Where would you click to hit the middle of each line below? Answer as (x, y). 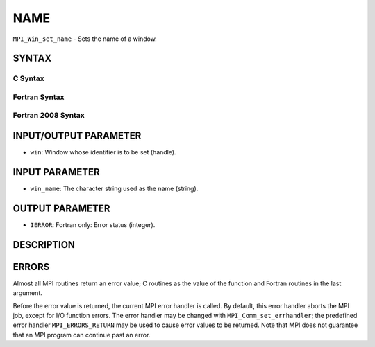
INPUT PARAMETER (56, 172)
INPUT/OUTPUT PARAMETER (77, 136)
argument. (28, 293)
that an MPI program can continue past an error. (82, 335)
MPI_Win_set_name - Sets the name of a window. (85, 39)
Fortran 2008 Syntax (49, 116)
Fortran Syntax (39, 97)
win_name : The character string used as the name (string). (114, 189)
